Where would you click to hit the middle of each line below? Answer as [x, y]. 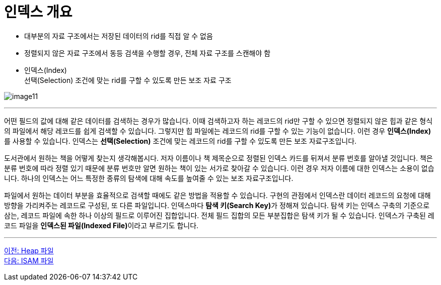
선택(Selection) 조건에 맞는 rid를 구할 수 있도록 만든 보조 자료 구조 [128, 80]
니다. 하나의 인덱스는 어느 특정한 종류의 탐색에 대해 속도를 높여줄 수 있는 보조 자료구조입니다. [149, 178]
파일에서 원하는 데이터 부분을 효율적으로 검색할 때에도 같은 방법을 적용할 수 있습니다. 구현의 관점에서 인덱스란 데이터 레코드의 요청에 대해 [217, 195]
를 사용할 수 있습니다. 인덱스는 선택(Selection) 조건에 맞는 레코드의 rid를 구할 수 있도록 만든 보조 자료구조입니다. [180, 141]
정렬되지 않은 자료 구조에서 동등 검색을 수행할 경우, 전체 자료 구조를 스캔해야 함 [148, 53]
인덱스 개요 [38, 12]
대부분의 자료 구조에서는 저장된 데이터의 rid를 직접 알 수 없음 [119, 36]
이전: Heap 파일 [29, 250]
